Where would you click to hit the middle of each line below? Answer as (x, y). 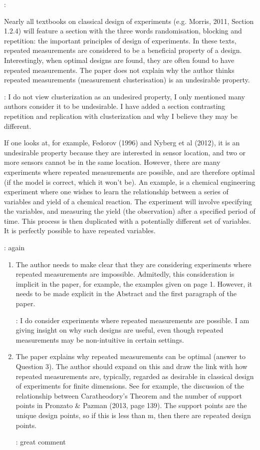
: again (14, 247)
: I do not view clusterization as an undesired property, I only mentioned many (125, 96)
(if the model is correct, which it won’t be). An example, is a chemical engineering (130, 182)
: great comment (41, 442)
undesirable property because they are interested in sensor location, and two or (125, 152)
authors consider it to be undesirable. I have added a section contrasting (115, 106)
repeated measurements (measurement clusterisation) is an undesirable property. (127, 80)
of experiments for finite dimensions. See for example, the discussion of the (130, 386)
